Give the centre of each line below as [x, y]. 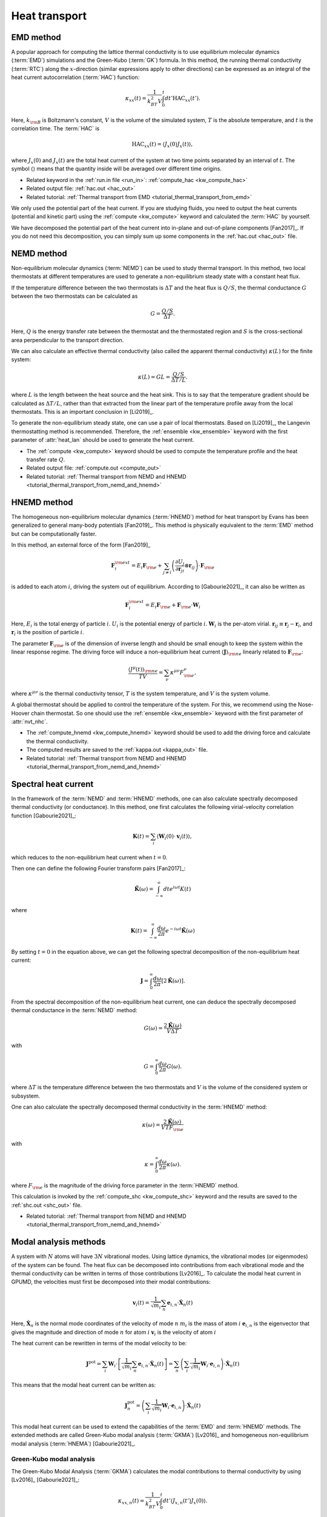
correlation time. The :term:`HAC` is [55, 129]
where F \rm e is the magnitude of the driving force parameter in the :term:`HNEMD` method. [125, 1186]
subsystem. [26, 1096]
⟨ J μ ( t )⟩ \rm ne [143, 670]
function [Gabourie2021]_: [44, 816]
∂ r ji [180, 569]
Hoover [20, 713]
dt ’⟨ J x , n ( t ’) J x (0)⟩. [185, 1502]
